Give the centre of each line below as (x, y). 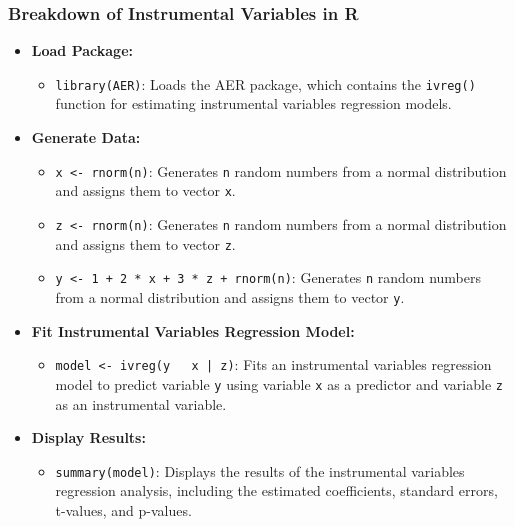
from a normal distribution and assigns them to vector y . (230, 296)
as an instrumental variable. (141, 403)
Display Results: (88, 437)
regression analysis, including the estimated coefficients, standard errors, (276, 490)
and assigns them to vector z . (145, 243)
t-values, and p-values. (123, 509)
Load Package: (82, 50)
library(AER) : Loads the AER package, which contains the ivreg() (265, 83)
